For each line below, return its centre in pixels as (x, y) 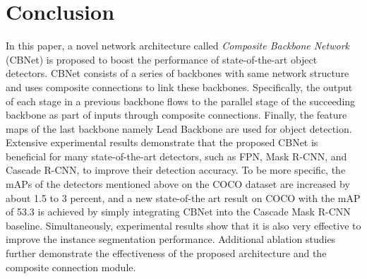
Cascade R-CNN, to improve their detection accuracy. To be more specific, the (176, 170)
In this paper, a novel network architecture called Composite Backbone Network (178, 46)
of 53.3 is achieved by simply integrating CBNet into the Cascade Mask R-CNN (178, 212)
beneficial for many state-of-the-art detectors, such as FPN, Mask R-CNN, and (176, 156)
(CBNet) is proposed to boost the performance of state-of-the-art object (162, 59)
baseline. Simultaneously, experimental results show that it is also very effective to (183, 225)
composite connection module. (71, 267)
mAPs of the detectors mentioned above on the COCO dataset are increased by (178, 184)
